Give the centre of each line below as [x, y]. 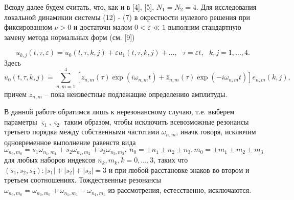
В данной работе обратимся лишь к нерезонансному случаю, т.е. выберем [119, 111]
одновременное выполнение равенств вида [70, 142]
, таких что [171, 160]
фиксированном [28, 27]
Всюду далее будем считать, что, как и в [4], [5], [79, 7]
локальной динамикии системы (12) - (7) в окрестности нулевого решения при [127, 17]
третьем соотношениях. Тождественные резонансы [83, 180]
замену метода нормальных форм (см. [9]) [70, 37]
